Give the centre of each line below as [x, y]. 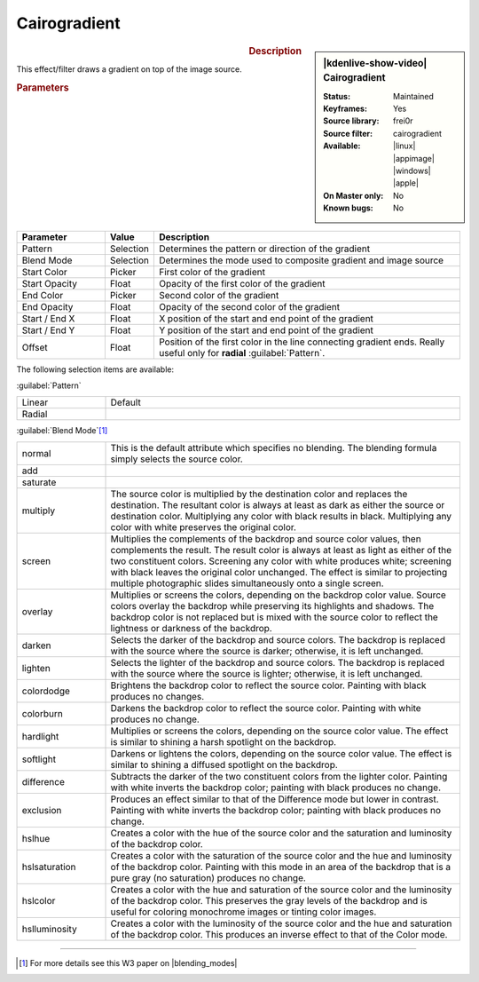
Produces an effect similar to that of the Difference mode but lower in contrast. [275, 799]
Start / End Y [48, 330]
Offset [35, 347]
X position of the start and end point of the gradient [266, 318]
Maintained [414, 96]
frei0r [403, 121]
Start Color [45, 272]
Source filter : [348, 133]
